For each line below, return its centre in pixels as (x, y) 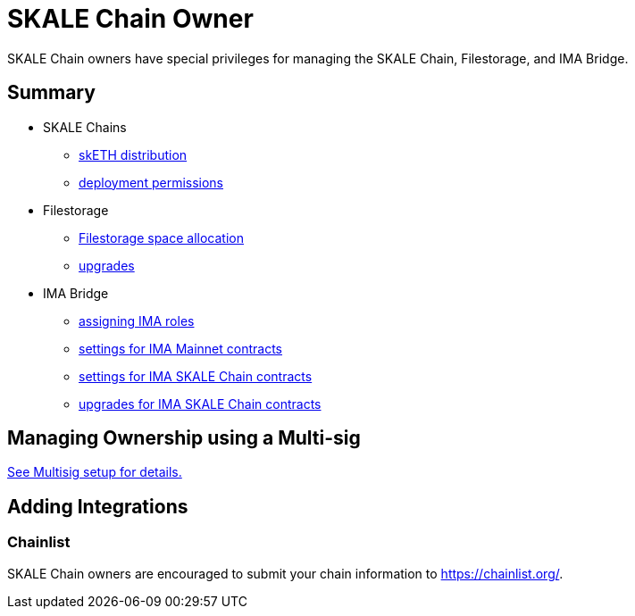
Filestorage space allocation (161, 237)
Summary (51, 93)
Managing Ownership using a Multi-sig (184, 438)
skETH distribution (133, 154)
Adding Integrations (98, 506)
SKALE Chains (85, 127)
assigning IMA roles (137, 320)
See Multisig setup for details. (95, 472)
